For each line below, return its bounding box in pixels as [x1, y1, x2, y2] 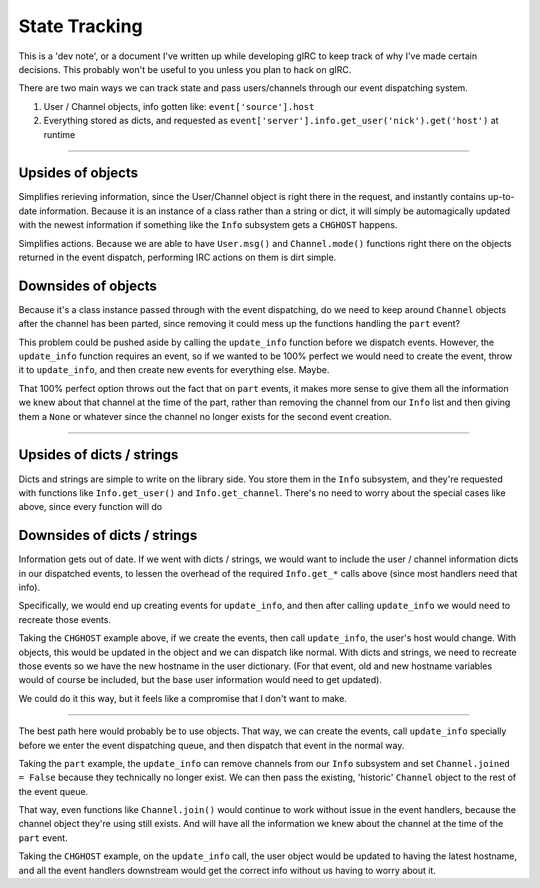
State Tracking [18, 15, 144, 37]
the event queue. [18, 785, 89, 797]
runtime [43, 128, 76, 140]
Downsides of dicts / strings [18, 527, 198, 544]
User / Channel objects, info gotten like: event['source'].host [43, 100, 315, 112]
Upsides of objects [18, 165, 139, 182]
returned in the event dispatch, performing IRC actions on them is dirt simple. [18, 251, 337, 263]
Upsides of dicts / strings [18, 446, 179, 464]
